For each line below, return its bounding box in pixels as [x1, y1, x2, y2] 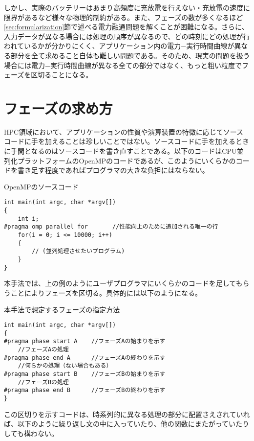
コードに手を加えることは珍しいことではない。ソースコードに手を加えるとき [4, 136, 250, 146]
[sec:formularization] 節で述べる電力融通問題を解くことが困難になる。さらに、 [4, 22, 249, 32]
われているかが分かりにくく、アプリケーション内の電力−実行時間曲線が [4, 41, 234, 51]
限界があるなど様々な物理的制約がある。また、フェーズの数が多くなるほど [4, 12, 243, 22]
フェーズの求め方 [4, 98, 113, 118]
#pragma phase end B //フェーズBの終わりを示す [4, 387, 166, 394]
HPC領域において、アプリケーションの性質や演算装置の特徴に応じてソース [4, 126, 244, 137]
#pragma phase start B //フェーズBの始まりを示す [4, 371, 166, 378]
